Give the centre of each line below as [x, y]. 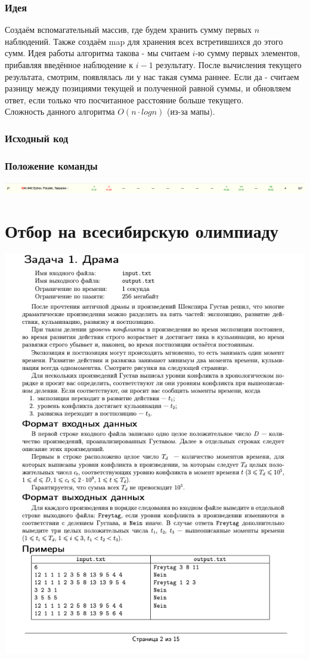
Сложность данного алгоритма [60, 111]
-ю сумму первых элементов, [248, 53]
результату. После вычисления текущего [229, 65]
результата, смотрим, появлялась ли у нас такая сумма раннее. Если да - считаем [152, 76]
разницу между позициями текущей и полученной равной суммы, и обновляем [148, 88]
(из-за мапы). [191, 111]
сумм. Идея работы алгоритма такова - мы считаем [97, 53]
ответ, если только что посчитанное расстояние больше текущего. [124, 99]
